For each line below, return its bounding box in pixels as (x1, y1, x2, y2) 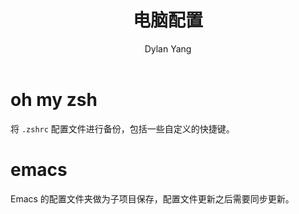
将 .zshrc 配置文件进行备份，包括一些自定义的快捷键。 (10, 122, 235, 135)
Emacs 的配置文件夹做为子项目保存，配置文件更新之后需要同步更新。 (10, 192, 295, 205)
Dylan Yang (144, 42, 192, 55)
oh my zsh (10, 88, 98, 111)
